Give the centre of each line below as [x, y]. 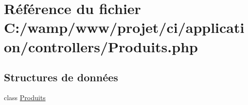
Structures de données [61, 77]
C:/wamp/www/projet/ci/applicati [124, 27]
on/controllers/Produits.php [101, 46]
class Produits [25, 97]
